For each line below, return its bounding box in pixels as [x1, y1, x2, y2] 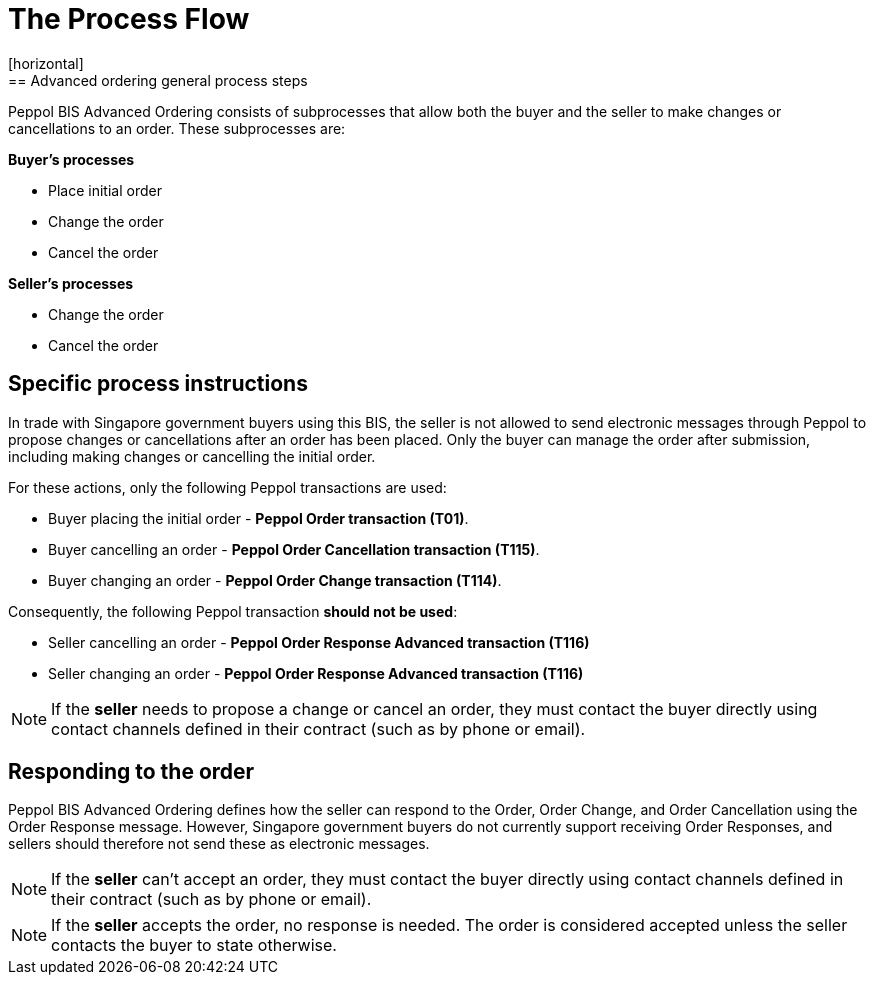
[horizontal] [8, 54, 84, 72]
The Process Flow [8, 2, 250, 36]
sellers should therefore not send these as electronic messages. [8, 835, 430, 853]
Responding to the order [8, 759, 255, 785]
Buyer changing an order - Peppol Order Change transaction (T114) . [48, 571, 502, 589]
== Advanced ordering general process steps [8, 71, 308, 89]
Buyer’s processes [8, 150, 135, 168]
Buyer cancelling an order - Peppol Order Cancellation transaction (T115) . [48, 540, 540, 558]
